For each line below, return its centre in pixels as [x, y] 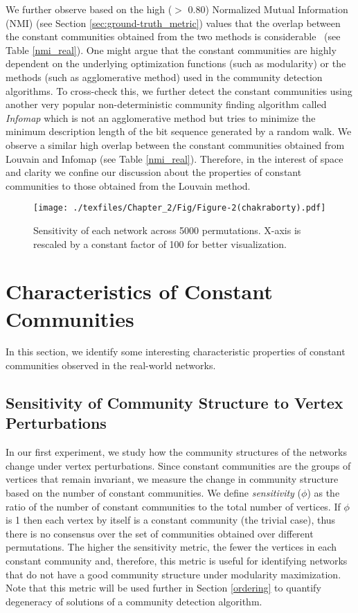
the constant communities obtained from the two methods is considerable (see [173, 36]
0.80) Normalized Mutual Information [268, 9]
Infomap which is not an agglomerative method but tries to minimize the [161, 117]
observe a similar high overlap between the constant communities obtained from [175, 144]
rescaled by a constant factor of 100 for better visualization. [160, 243]
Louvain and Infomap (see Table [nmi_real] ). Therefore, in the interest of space [174, 158]
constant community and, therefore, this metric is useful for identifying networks [177, 560]
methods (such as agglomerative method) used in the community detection [164, 77]
